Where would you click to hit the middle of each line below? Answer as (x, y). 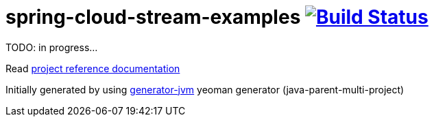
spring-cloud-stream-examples (153, 17)
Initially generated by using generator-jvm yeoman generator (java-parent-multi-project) (205, 89)
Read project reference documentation (93, 68)
